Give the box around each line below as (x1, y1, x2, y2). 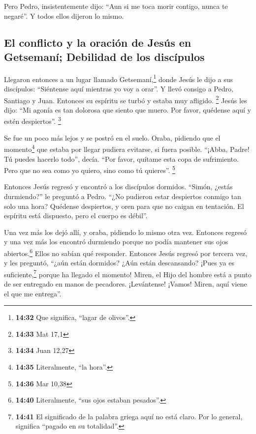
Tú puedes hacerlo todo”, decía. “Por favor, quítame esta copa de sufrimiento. (4, 153, 239, 164)
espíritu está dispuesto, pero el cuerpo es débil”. (4, 210, 148, 221)
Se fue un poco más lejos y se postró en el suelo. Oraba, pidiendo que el (4, 132, 221, 143)
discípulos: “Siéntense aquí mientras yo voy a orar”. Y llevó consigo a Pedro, (4, 84, 233, 94)
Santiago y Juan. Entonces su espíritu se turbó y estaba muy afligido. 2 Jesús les (4, 93, 247, 105)
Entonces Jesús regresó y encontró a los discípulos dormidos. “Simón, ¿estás (4, 181, 233, 192)
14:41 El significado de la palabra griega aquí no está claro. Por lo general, (15, 411, 243, 421)
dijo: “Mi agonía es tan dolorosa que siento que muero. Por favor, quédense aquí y (4, 104, 251, 115)
